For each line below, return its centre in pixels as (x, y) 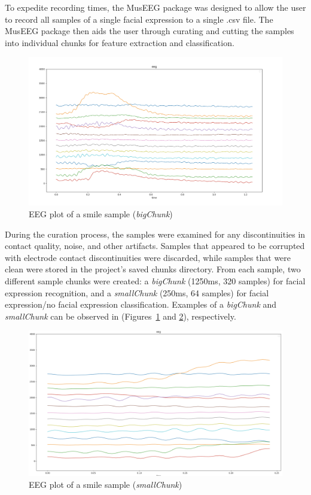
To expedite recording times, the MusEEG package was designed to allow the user (155, 7)
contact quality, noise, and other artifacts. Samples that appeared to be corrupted (155, 246)
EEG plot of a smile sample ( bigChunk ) (101, 213)
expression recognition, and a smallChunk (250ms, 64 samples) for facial (137, 292)
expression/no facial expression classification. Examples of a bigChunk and (141, 304)
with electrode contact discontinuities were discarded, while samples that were (148, 257)
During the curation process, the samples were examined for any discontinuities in (155, 234)
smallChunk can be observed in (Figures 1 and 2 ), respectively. (121, 316)
